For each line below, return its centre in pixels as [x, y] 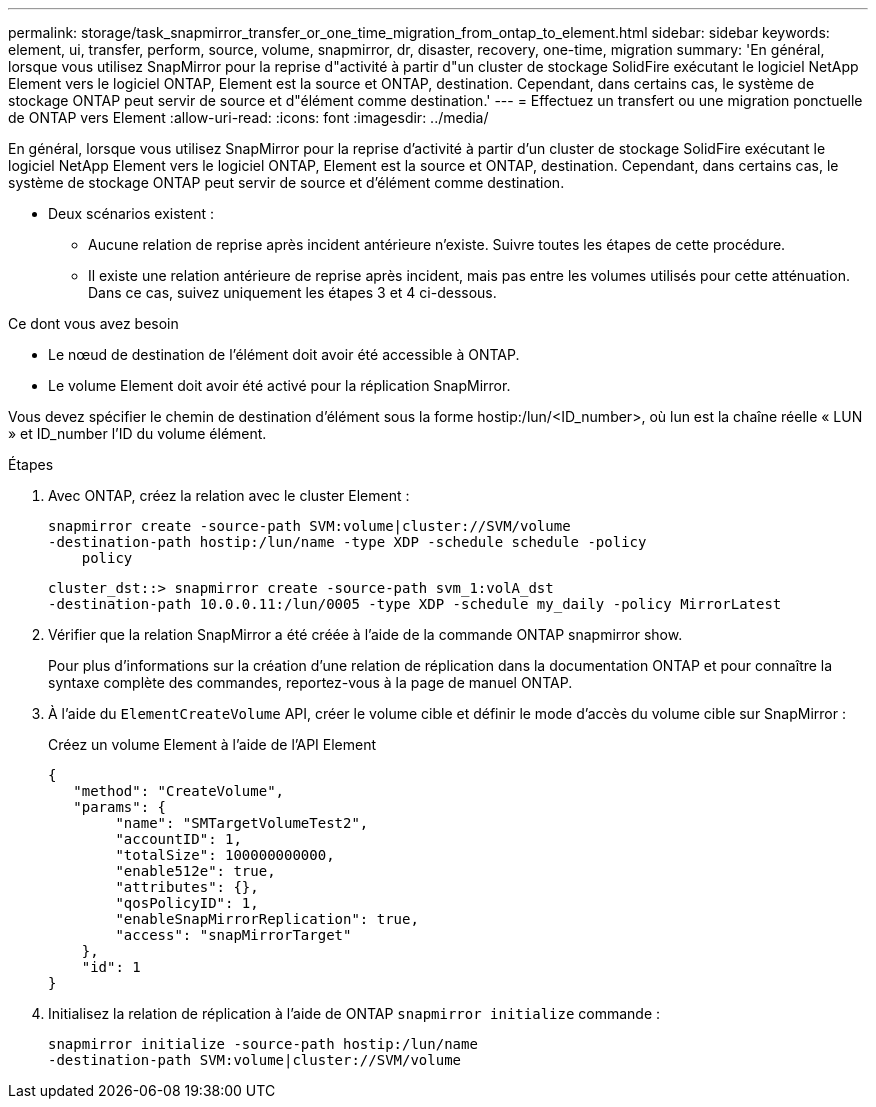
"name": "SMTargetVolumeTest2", [242, 823]
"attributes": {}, [187, 887]
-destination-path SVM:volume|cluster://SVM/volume [255, 1060]
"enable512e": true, [195, 871]
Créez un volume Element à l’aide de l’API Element [212, 744]
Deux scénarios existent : [131, 213]
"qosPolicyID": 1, [187, 903]
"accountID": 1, [178, 839]
